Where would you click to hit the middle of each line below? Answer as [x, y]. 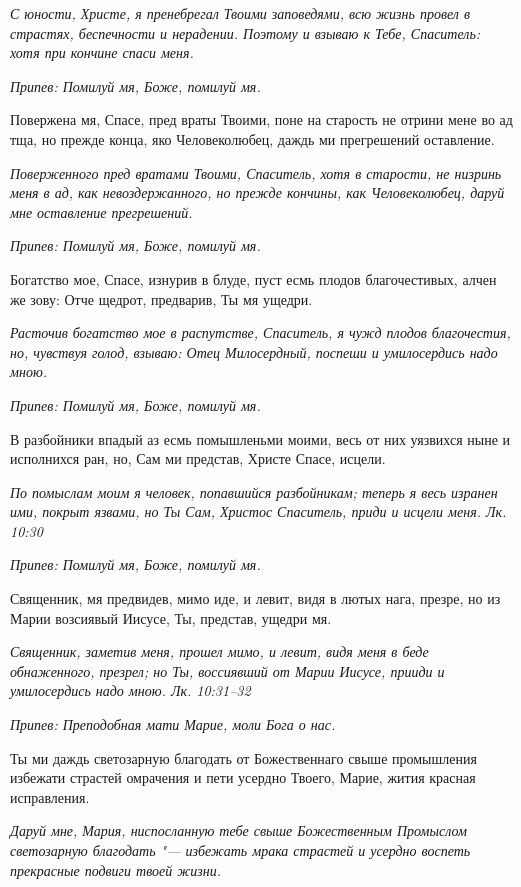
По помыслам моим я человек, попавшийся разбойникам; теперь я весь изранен [254, 491]
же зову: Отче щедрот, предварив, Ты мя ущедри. [161, 298]
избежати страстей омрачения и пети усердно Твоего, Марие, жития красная [243, 777]
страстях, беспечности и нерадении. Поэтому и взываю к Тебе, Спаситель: [245, 32]
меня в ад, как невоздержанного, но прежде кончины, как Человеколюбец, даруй [257, 192]
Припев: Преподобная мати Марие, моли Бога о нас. [173, 724]
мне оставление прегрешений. [101, 211]
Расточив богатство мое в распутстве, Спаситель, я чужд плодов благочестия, [260, 332]
